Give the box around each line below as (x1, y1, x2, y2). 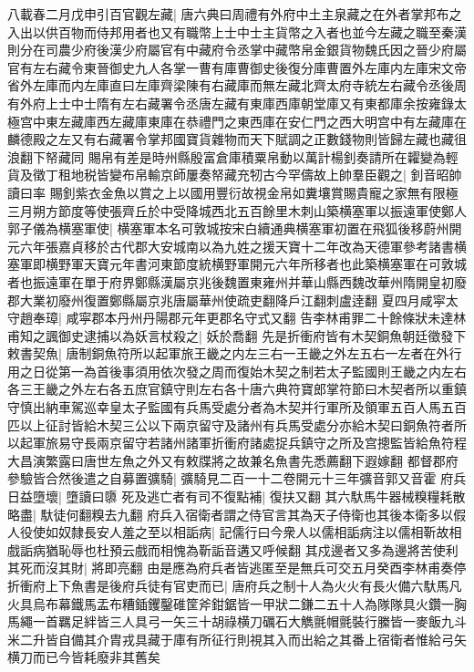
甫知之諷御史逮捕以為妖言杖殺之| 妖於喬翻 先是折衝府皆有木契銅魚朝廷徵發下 (7, 326, 467, 345)
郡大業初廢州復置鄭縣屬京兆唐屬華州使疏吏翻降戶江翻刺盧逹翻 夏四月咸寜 (7, 290, 446, 309)
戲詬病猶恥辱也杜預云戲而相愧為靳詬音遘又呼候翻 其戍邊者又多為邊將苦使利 (7, 540, 459, 559)
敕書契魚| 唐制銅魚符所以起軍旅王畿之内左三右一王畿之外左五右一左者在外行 (7, 344, 462, 363)
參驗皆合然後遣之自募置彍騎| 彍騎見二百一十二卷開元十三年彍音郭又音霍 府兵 (7, 469, 467, 488)
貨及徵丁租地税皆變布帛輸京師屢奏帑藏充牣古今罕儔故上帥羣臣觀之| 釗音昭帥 (7, 165, 462, 184)
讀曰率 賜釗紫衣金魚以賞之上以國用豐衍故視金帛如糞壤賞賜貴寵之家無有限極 (7, 182, 459, 202)
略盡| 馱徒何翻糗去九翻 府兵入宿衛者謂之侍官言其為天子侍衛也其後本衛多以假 (7, 504, 467, 523)
